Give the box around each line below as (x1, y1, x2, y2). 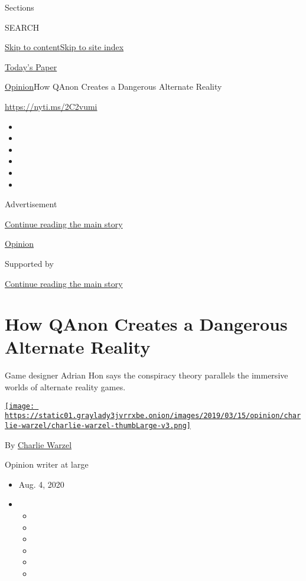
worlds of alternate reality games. (5, 381, 126, 393)
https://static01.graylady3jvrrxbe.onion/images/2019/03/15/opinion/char (5, 412, 301, 420)
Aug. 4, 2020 (18, 478, 64, 490)
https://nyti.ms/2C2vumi (5, 100, 97, 112)
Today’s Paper (5, 60, 57, 73)
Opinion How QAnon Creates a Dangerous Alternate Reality (5, 80, 222, 93)
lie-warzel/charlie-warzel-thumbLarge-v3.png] (5, 421, 191, 430)
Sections (5, 1, 34, 13)
